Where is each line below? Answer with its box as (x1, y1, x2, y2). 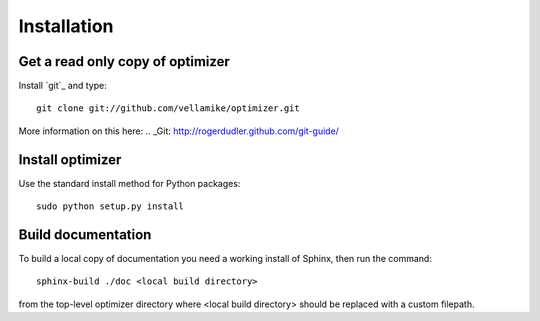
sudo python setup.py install (36, 201, 185, 212)
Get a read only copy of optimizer (18, 53, 230, 70)
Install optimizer (18, 151, 122, 168)
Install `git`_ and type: (18, 80, 107, 92)
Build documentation (18, 226, 152, 243)
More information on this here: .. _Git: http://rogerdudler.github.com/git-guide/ (18, 125, 340, 137)
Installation (18, 15, 114, 37)
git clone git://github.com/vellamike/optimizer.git (36, 103, 300, 114)
